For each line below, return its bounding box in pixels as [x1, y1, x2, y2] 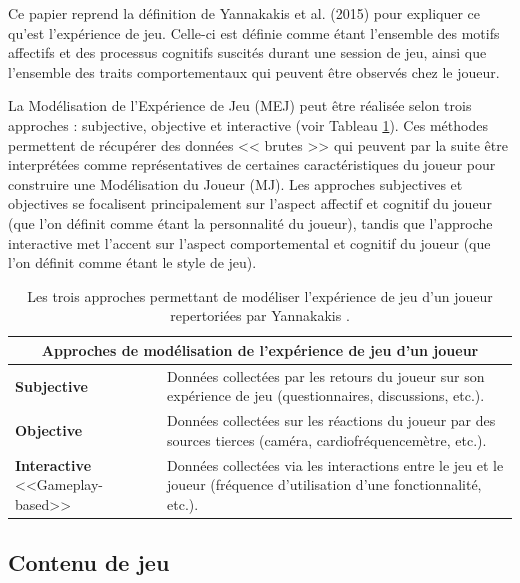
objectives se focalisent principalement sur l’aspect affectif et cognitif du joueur [8, 193, 492, 214]
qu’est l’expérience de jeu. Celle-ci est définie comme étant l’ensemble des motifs [8, 22, 500, 43]
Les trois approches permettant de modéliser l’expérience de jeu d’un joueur [27, 285, 493, 306]
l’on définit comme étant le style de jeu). [8, 252, 257, 273]
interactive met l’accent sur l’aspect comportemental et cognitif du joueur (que [8, 232, 491, 253]
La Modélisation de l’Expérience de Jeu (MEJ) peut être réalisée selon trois [8, 95, 472, 116]
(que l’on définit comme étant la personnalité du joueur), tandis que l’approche [8, 212, 493, 233]
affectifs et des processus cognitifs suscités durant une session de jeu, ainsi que [8, 42, 487, 63]
